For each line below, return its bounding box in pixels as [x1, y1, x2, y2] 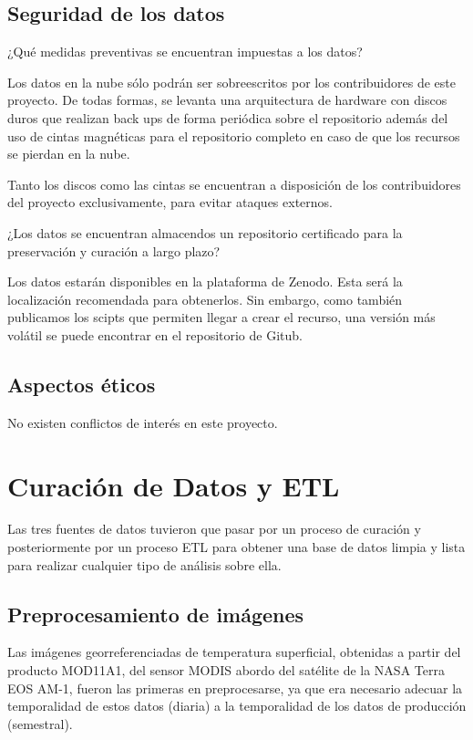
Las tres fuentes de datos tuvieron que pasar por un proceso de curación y [7, 519, 421, 538]
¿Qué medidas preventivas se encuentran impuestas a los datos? [7, 42, 363, 61]
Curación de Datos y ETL [7, 466, 340, 504]
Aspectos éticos [7, 370, 156, 398]
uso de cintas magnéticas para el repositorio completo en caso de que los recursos [7, 126, 460, 145]
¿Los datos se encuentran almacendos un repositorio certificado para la [7, 223, 403, 242]
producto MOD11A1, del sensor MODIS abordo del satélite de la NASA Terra [7, 661, 445, 680]
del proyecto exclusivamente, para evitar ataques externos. [7, 193, 333, 212]
